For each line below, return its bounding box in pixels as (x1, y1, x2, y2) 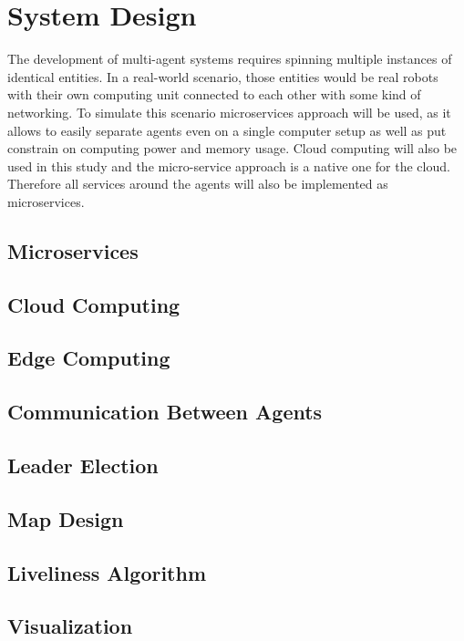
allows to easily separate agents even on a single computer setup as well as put (7, 120, 447, 140)
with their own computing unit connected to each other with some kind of (7, 85, 421, 104)
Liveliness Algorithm (7, 558, 207, 586)
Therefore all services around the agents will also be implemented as (7, 174, 388, 193)
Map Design (7, 504, 124, 532)
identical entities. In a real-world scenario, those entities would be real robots (7, 67, 438, 86)
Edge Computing (7, 344, 170, 372)
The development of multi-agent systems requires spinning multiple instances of (7, 49, 452, 68)
